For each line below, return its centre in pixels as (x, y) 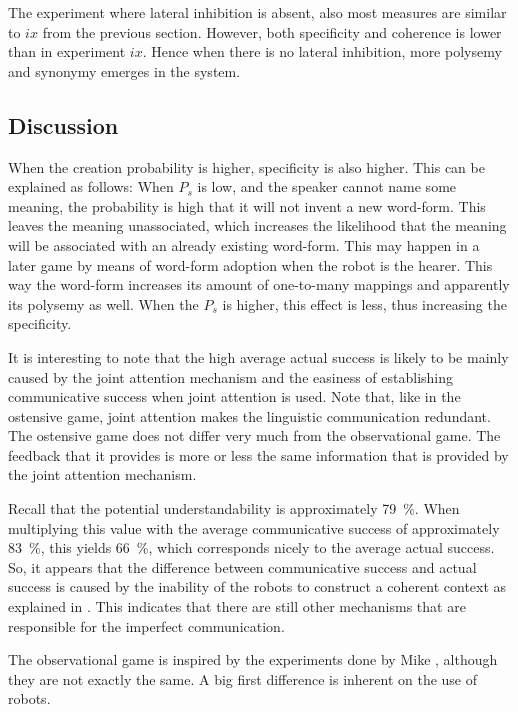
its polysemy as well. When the (103, 303)
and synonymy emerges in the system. (124, 70)
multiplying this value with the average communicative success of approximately (254, 527)
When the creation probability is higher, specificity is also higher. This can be (246, 166)
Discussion (63, 124)
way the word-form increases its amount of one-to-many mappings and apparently (259, 284)
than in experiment (67, 51)
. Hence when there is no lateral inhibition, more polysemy (322, 51)
